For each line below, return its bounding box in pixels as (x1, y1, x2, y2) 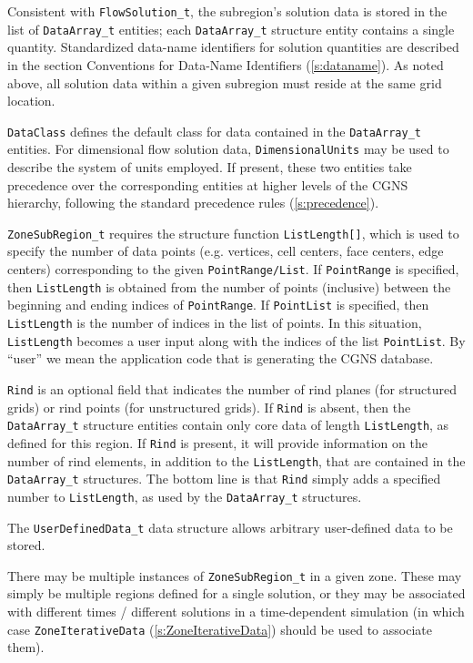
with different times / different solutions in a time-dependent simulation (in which (7, 602, 465, 620)
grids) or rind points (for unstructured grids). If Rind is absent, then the (7, 397, 411, 416)
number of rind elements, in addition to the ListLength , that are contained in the (7, 451, 466, 470)
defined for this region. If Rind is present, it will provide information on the (7, 433, 428, 452)
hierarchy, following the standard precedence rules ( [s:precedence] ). (7, 193, 379, 212)
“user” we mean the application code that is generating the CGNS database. (7, 349, 434, 368)
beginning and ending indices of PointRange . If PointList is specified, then (7, 295, 429, 314)
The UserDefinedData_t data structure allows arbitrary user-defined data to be (7, 517, 453, 536)
